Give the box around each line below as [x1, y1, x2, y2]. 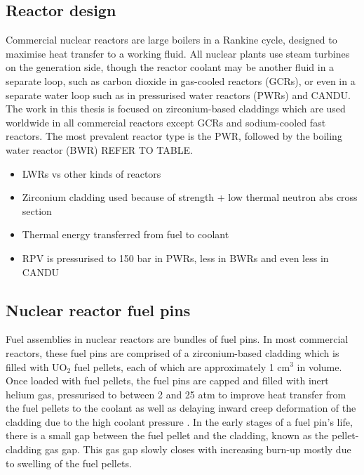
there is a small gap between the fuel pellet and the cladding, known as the [6, 428, 329, 443]
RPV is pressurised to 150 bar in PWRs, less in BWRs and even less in [22, 250, 329, 265]
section [22, 203, 52, 218]
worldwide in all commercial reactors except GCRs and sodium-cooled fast [6, 115, 326, 129]
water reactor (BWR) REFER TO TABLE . [6, 142, 193, 157]
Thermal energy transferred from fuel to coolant [22, 227, 229, 242]
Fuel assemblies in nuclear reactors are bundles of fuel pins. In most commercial [6, 332, 349, 346]
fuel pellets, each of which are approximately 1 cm [74, 359, 290, 374]
